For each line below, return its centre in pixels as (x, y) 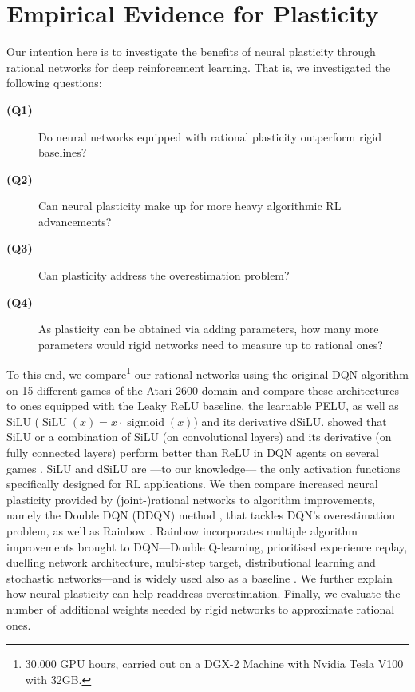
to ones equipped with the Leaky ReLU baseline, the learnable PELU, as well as (203, 406)
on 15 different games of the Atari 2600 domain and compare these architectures (203, 390)
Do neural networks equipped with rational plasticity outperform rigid (210, 136)
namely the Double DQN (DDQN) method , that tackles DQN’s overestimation (201, 515)
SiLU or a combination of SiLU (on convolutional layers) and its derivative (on (199, 437)
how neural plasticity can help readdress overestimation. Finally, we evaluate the (204, 593)
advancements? (75, 221)
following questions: (54, 83)
